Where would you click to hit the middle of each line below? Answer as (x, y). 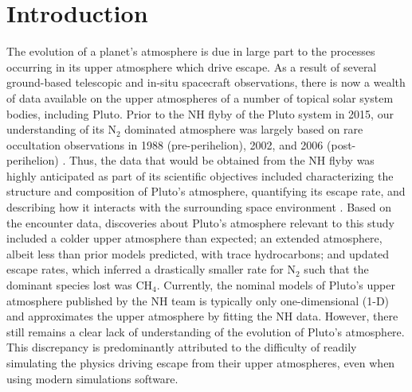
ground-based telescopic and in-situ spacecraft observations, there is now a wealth (206, 82)
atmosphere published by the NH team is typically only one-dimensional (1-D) (198, 300)
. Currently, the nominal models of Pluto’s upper (276, 285)
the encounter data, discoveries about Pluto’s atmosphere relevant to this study (200, 222)
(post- (341, 144)
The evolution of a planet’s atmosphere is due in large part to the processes (191, 51)
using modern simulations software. (92, 378)
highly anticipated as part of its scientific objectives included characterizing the (200, 175)
